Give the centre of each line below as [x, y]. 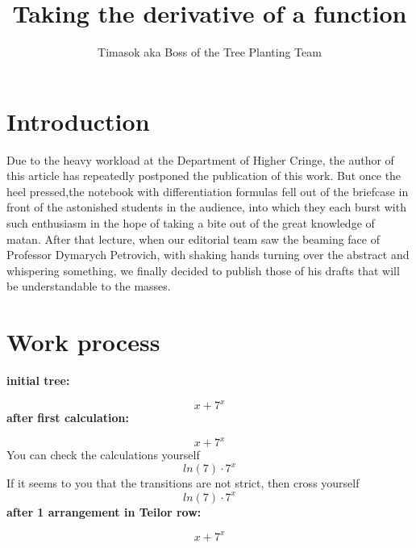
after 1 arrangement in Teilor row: [104, 511]
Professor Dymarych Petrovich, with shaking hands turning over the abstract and [208, 255]
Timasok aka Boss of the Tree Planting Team [210, 52]
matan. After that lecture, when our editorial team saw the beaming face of [193, 238]
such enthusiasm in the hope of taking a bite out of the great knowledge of [191, 223]
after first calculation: [68, 418]
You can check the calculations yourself [103, 455]
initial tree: [38, 381]
